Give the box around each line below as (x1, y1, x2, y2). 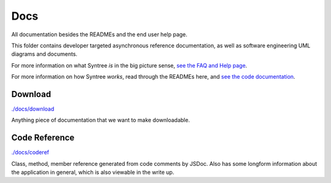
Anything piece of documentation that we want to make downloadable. (11, 117, 190, 124)
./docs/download (11, 105, 55, 113)
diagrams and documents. (11, 50, 78, 58)
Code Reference (11, 133, 75, 143)
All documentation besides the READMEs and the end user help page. (11, 31, 188, 38)
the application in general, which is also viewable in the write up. (11, 169, 175, 176)
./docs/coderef (11, 149, 49, 156)
